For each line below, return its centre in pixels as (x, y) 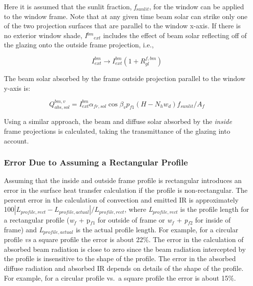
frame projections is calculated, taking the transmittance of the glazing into (117, 131)
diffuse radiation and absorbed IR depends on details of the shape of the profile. (124, 268)
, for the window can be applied (197, 6)
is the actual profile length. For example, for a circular (157, 229)
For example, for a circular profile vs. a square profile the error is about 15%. (120, 277)
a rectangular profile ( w (39, 220)
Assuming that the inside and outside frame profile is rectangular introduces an (123, 180)
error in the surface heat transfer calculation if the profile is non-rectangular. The (126, 190)
